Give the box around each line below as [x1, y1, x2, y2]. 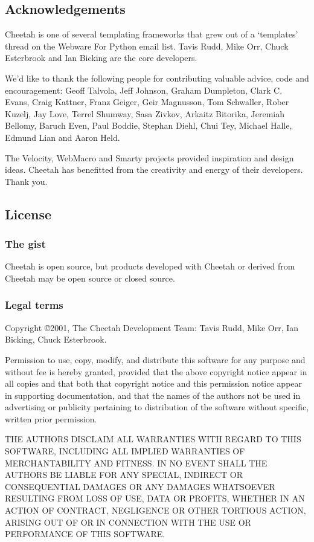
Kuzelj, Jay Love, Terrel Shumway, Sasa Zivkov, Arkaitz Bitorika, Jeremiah [5, 107, 285, 120]
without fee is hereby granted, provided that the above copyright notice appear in [5, 365, 307, 378]
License [5, 204, 52, 223]
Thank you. [5, 175, 48, 187]
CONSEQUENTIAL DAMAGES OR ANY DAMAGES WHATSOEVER [5, 480, 275, 492]
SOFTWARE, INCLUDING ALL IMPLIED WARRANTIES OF [5, 445, 245, 457]
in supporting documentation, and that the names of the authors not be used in [5, 389, 301, 401]
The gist [5, 236, 46, 251]
